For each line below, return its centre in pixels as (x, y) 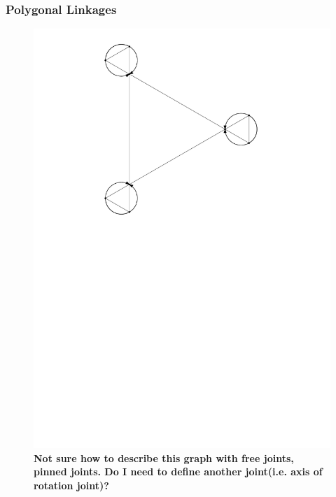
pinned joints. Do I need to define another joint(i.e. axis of (178, 471)
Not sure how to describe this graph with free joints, (164, 458)
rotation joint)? (71, 485)
